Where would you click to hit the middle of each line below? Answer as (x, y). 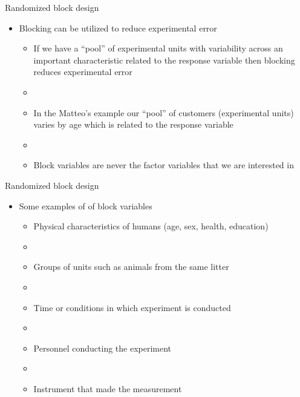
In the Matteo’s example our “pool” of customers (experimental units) (164, 112)
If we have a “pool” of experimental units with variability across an (158, 48)
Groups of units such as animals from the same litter (131, 267)
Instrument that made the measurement (108, 388)
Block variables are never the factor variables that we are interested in (164, 165)
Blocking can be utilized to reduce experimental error (118, 28)
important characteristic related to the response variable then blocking (164, 60)
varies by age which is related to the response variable (133, 124)
